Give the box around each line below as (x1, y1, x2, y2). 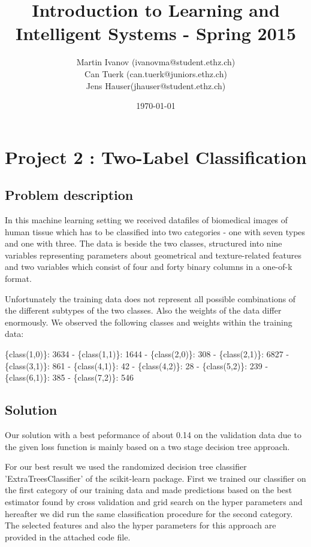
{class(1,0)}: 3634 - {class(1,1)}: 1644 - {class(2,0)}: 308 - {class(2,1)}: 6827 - (5, 348, 289, 360)
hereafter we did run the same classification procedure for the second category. (5, 507, 293, 519)
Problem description (5, 186, 134, 204)
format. (5, 272, 32, 285)
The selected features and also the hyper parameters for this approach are (5, 519, 276, 531)
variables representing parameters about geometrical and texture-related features (5, 248, 301, 261)
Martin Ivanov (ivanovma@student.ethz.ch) (76, 56, 235, 68)
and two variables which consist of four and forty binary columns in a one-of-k (5, 260, 292, 273)
